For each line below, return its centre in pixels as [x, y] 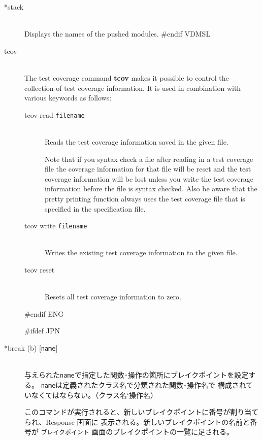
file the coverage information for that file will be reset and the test [148, 169]
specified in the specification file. [95, 208]
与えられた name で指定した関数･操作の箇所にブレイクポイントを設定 [137, 375]
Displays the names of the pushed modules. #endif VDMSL [118, 34]
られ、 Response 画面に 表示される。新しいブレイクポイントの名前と [137, 421]
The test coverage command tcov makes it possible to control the [127, 77]
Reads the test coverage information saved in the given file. [137, 142]
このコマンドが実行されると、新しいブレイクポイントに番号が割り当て [142, 412]
